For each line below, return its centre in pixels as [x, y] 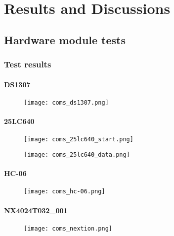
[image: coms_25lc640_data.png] [77, 154]
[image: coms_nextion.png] [68, 228]
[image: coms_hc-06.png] [65, 192]
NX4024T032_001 [36, 210]
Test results [28, 64]
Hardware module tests [65, 39]
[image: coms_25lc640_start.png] [79, 140]
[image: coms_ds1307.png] [66, 102]
